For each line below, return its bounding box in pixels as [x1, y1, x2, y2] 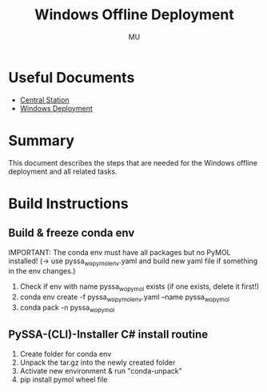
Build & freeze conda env [8, 226, 135, 240]
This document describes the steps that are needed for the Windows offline [8, 158, 258, 167]
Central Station [19, 94, 70, 105]
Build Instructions [8, 194, 130, 213]
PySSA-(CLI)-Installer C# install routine [8, 328, 209, 342]
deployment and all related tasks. [8, 166, 118, 176]
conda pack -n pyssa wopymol [19, 302, 115, 314]
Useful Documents [8, 68, 135, 86]
